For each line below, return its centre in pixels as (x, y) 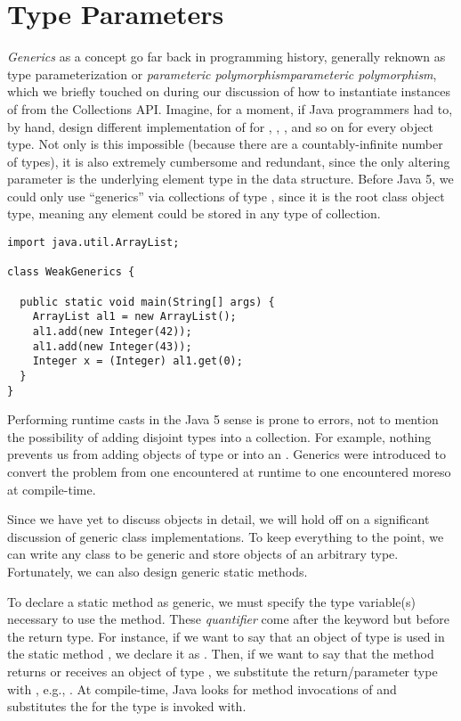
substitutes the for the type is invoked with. (127, 706)
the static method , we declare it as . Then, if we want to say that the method (221, 654)
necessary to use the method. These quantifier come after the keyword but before (228, 619)
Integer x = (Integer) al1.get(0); (137, 361)
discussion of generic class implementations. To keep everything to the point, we (226, 536)
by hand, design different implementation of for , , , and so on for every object (221, 126)
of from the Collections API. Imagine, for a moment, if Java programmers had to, (230, 108)
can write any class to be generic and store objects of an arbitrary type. (203, 554)
